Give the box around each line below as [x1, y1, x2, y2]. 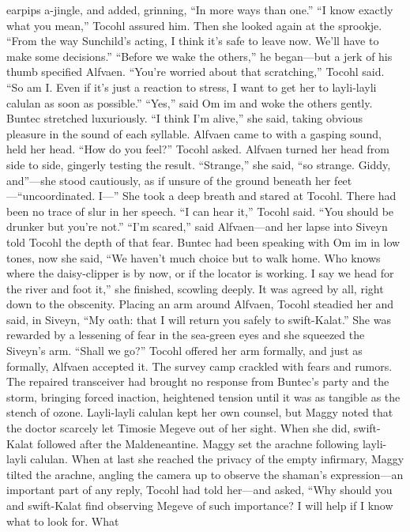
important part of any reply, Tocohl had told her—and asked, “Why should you [6, 481, 393, 498]
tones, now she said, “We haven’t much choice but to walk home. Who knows [6, 249, 381, 266]
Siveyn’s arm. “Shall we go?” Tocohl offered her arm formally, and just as [6, 342, 363, 359]
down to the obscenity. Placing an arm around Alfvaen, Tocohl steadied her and [6, 296, 394, 312]
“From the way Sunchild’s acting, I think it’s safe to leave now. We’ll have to [6, 32, 379, 49]
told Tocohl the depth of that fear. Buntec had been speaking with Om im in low [6, 233, 401, 250]
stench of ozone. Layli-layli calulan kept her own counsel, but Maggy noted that [6, 404, 393, 421]
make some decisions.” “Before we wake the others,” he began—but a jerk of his [6, 47, 393, 64]
